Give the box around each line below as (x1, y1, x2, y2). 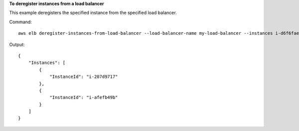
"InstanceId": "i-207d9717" (49, 74, 118, 79)
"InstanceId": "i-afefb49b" (49, 95, 118, 100)
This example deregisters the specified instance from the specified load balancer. (9, 10, 177, 16)
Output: (9, 41, 25, 47)
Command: (9, 19, 32, 25)
